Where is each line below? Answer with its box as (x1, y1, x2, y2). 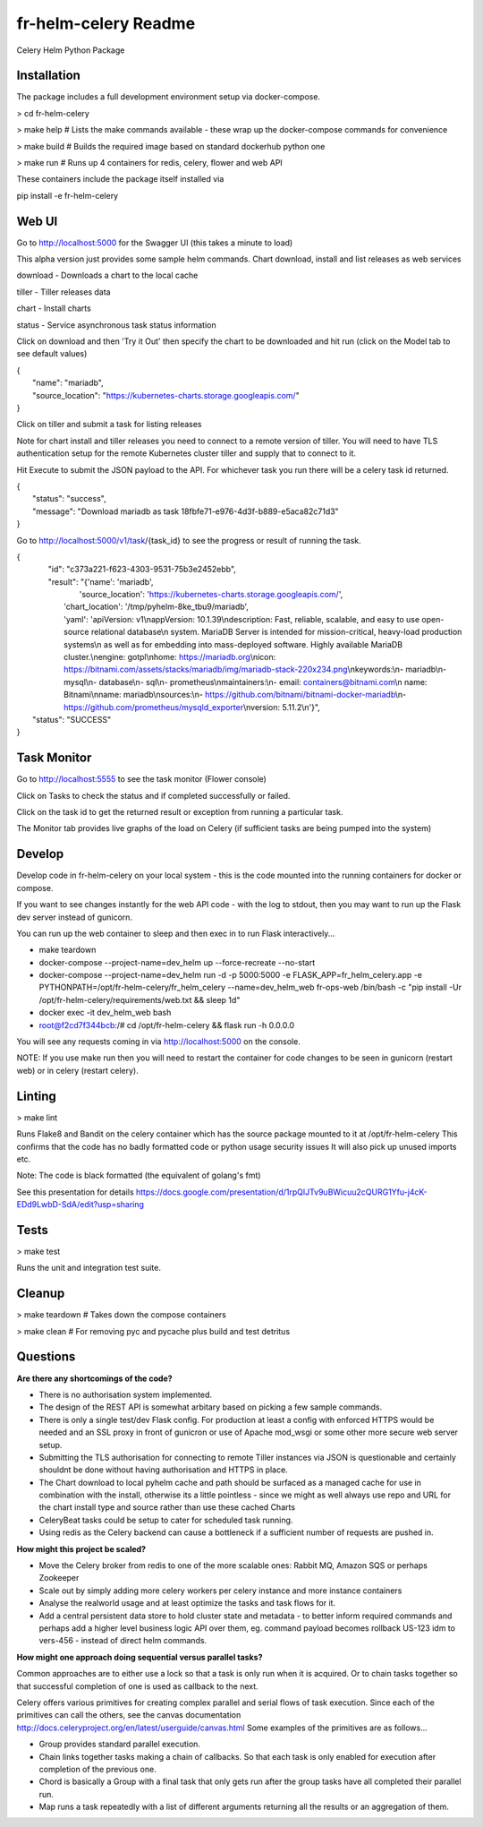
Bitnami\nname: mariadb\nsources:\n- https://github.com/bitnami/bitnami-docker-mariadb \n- (64, 690, 407, 700)
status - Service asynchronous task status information (16, 319, 216, 330)
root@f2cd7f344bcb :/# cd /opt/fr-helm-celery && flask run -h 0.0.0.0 (38, 1019, 295, 1030)
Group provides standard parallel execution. (38, 1738, 201, 1750)
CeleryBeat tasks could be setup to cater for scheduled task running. (38, 1514, 293, 1525)
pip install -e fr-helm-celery (16, 190, 119, 201)
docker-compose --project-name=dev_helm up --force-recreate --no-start (38, 956, 316, 967)
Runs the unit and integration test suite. (16, 1263, 161, 1274)
